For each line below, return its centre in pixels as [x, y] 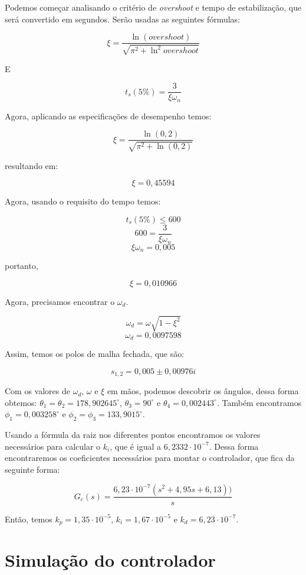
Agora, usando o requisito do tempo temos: [83, 201]
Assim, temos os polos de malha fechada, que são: [95, 354]
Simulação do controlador [110, 560]
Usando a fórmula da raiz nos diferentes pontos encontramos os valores [133, 435]
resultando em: [32, 165]
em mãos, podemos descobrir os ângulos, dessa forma [203, 391]
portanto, [22, 265]
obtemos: [21, 402]
